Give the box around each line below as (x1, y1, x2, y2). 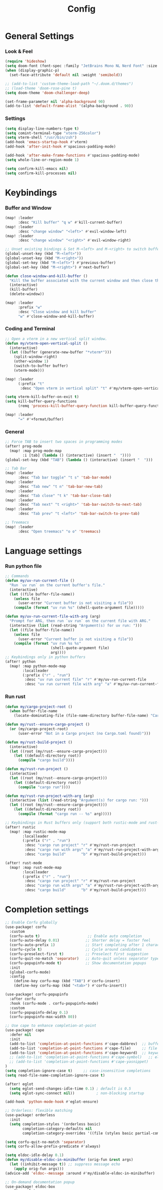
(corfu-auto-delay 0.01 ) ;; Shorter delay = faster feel (9, 938, 151, 943)
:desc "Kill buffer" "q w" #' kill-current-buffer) (17, 220, 123, 225)
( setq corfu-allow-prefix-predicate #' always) (5, 1144, 101, 1149)
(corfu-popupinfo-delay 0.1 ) (9, 1010, 68, 1015)
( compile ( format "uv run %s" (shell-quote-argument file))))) (14, 605, 145, 610)
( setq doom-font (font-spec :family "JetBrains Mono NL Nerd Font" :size (5, 64, 158, 68)
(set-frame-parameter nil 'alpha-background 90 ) (5, 99, 105, 104)
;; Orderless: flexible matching (5, 1108, 73, 1113)
